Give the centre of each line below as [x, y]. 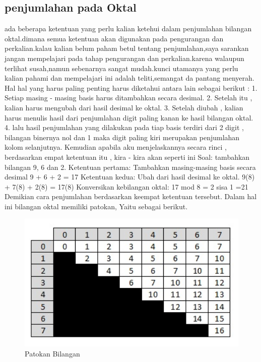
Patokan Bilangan [52, 353]
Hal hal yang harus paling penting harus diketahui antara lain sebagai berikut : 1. [131, 87]
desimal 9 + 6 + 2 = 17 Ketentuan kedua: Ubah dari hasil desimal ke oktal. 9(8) [130, 177]
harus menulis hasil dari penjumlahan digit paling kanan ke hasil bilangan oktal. [129, 117]
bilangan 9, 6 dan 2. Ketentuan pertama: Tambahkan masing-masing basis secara [130, 167]
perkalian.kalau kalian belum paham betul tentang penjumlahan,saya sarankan [127, 48]
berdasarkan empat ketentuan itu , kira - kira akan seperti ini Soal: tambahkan [127, 157]
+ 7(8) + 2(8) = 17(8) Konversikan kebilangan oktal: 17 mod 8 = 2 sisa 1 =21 [126, 186]
